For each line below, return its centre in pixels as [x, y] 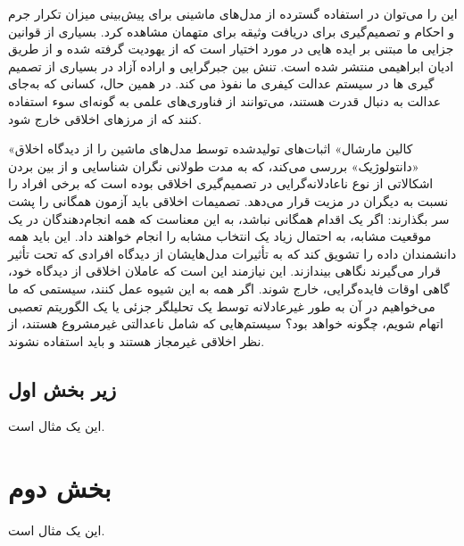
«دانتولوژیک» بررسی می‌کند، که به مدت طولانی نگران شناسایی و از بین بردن [214, 165]
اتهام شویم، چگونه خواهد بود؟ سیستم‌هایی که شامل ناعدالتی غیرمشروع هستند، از [226, 323]
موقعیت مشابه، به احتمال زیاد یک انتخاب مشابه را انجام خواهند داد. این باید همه [220, 236]
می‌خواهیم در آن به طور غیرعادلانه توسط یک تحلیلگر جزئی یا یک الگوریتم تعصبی [222, 306]
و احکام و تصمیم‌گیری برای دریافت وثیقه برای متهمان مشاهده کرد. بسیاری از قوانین [232, 31]
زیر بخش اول [62, 389]
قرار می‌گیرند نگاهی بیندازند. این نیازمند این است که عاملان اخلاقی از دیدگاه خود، [224, 271]
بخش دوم [60, 488]
